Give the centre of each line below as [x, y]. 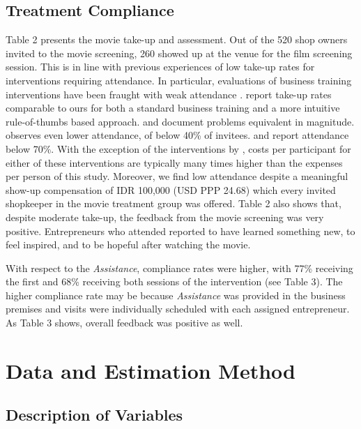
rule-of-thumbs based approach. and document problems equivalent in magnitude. [180, 121]
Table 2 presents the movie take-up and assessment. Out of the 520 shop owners [177, 39]
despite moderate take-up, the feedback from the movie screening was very [165, 217]
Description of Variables [94, 415]
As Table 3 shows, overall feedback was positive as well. [124, 323]
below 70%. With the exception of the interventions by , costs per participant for [178, 148]
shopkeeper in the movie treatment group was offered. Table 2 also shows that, [174, 203]
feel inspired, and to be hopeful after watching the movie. [128, 244]
